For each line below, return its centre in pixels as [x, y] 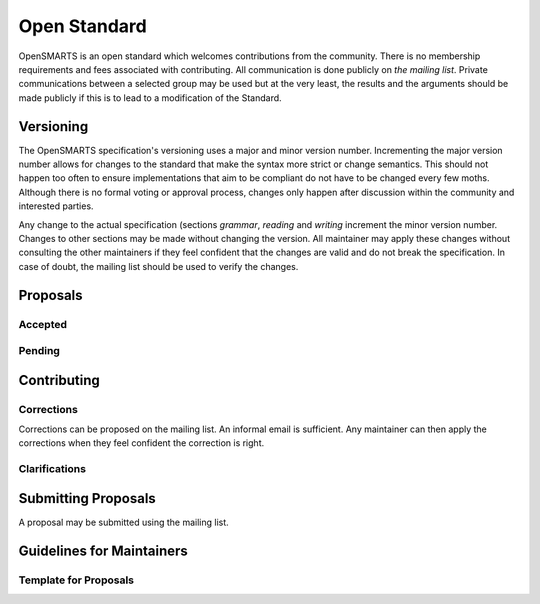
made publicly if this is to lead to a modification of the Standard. [150, 97]
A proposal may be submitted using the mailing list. [123, 522]
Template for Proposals [76, 580]
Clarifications [52, 469]
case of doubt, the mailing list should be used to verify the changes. [158, 266]
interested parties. [56, 206]
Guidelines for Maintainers [103, 550]
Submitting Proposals [87, 498]
